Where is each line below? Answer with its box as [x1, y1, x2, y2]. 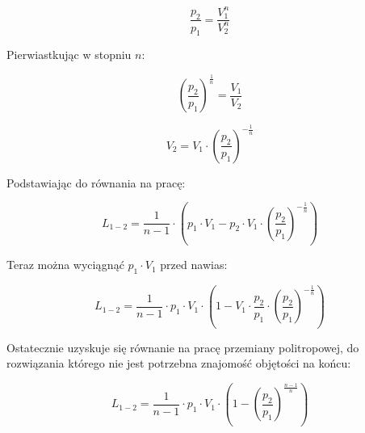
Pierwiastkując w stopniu [6, 46, 132, 63]
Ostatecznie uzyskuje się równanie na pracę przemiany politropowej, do [6, 338, 359, 355]
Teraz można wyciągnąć [6, 256, 124, 273]
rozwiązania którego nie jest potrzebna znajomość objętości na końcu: [6, 355, 351, 372]
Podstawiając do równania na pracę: [6, 174, 186, 191]
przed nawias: [160, 256, 228, 273]
